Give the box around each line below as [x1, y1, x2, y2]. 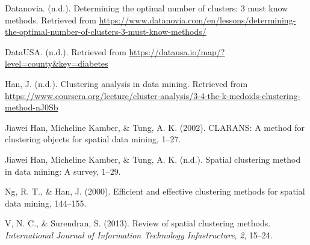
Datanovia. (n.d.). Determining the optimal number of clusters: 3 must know [5, 2, 288, 14]
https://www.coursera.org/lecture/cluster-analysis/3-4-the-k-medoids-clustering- [5, 89, 301, 101]
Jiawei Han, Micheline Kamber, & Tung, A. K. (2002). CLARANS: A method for [5, 121, 305, 133]
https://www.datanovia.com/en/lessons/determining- [99, 13, 296, 26]
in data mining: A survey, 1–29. [5, 165, 121, 177]
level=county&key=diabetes [5, 57, 108, 70]
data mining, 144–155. [5, 196, 87, 209]
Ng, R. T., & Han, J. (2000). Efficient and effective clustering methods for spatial [5, 185, 305, 198]
